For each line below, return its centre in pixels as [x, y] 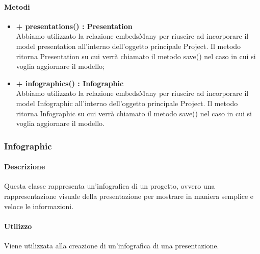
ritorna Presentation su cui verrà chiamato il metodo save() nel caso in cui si [136, 56]
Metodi [17, 6]
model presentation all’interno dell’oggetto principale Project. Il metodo [128, 46]
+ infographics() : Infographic [70, 83]
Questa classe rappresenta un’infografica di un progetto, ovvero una [110, 186]
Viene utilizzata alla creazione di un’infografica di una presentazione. [112, 245]
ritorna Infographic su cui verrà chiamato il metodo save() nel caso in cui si [134, 113]
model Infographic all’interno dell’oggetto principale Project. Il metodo [127, 103]
